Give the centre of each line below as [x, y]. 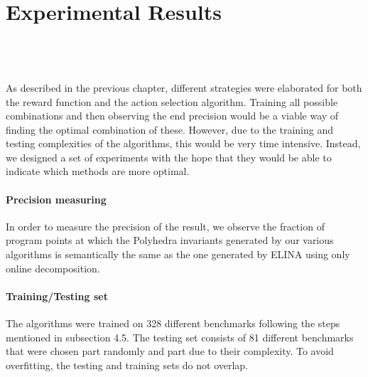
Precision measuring [56, 199]
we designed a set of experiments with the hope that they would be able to [169, 157]
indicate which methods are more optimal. [98, 171]
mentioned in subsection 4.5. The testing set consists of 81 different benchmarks [180, 337]
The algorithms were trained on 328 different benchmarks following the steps [173, 323]
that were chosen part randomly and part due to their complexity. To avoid [170, 351]
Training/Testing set [57, 296]
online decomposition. [53, 268]
